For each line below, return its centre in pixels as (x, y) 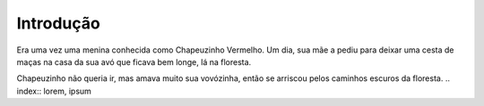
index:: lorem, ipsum (54, 91)
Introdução (58, 23)
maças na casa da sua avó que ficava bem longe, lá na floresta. (134, 61)
